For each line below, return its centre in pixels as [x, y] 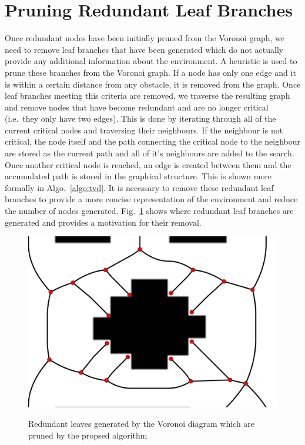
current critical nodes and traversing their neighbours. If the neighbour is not [144, 130]
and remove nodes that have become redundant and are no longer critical [137, 107]
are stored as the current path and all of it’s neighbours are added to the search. [150, 153]
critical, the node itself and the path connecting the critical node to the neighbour [153, 141]
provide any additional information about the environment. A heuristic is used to [151, 61]
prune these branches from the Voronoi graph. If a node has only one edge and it [150, 72]
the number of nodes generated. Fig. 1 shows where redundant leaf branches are [149, 211]
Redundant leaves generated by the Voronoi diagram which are [142, 424]
